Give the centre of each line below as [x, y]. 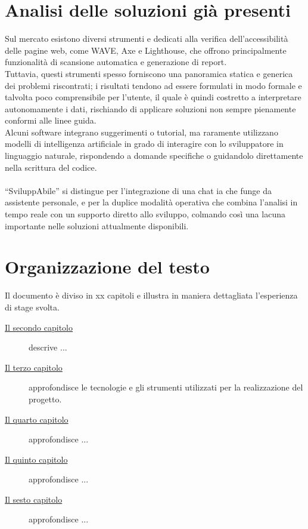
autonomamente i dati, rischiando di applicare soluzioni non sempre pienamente [150, 108]
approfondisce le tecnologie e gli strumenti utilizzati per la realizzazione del [166, 387]
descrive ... [48, 347]
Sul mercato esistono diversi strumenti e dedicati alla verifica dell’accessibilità [147, 39]
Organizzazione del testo [107, 267]
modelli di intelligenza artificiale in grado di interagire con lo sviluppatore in [144, 144]
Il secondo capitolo [39, 327]
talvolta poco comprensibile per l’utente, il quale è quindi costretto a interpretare [153, 97]
